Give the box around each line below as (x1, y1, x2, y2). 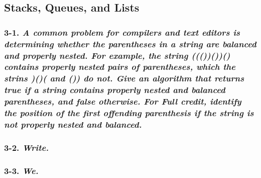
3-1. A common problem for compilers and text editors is (4, 26, 240, 38)
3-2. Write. (4, 141, 49, 153)
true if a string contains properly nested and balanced (4, 83, 225, 96)
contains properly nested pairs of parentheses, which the (4, 60, 235, 73)
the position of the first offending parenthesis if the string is (4, 107, 254, 119)
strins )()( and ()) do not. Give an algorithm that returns (4, 72, 244, 84)
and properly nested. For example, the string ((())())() (4, 49, 230, 61)
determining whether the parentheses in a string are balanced (4, 37, 256, 50)
